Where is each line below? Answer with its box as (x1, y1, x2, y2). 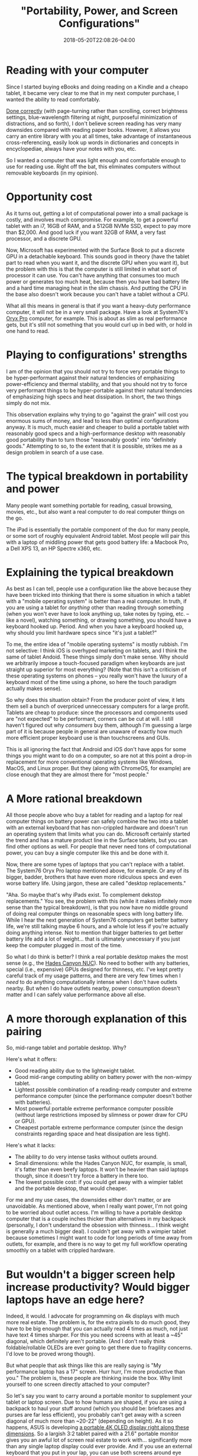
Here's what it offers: (6, 1056, 57, 1063)
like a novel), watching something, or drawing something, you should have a (6, 616, 191, 624)
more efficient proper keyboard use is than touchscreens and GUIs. (6, 735, 170, 742)
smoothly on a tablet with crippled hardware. (6, 1247, 115, 1254)
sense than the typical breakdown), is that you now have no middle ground (6, 904, 188, 911)
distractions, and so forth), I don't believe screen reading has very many (6, 120, 182, 127)
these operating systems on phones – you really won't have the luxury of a (6, 672, 188, 679)
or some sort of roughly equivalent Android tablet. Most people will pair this (6, 532, 190, 539)
